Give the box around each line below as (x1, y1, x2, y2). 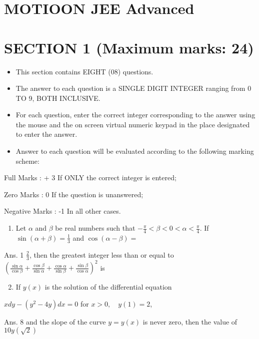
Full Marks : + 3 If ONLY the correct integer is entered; (4, 172, 176, 183)
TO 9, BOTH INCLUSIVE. (15, 92, 100, 103)
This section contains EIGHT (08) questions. (15, 66, 153, 76)
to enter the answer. (15, 129, 77, 139)
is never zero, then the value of (142, 316, 237, 327)
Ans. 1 (4, 249, 24, 260)
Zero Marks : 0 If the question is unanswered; (4, 189, 143, 199)
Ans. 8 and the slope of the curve (4, 316, 106, 327)
